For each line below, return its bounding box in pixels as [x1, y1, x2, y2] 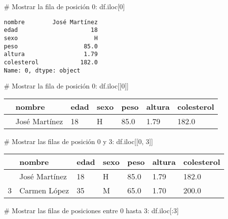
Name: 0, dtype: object [4, 67, 81, 74]
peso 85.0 [4, 43, 98, 50]
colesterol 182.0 [4, 58, 98, 66]
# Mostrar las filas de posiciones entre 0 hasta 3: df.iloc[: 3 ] [4, 205, 179, 216]
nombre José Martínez [4, 18, 98, 26]
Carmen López [19, 185, 69, 196]
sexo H [4, 34, 98, 42]
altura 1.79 [4, 51, 98, 58]
